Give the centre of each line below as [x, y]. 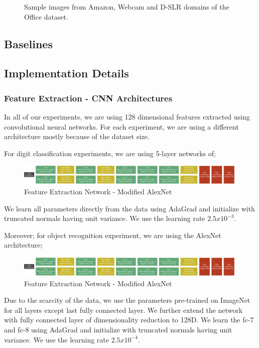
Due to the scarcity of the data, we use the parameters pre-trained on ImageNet [127, 300]
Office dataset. [46, 16]
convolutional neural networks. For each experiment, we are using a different [121, 126]
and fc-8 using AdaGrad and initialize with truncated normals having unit [118, 330]
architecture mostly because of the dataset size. [77, 136]
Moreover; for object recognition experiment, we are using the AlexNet [113, 235]
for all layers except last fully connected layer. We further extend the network [123, 310]
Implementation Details [67, 73]
